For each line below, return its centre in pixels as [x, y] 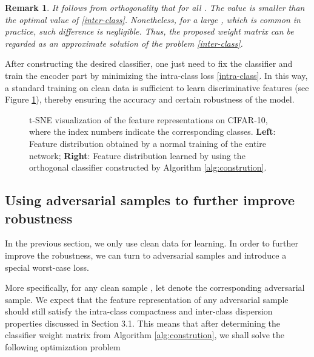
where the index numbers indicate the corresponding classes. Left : [152, 131]
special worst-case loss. [47, 267]
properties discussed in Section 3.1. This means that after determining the [143, 323]
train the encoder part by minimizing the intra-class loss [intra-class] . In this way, [156, 75]
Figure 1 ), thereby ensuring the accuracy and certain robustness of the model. [150, 99]
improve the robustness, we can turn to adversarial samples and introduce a [146, 255]
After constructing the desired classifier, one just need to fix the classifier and [149, 63]
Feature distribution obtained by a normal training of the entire [148, 143]
